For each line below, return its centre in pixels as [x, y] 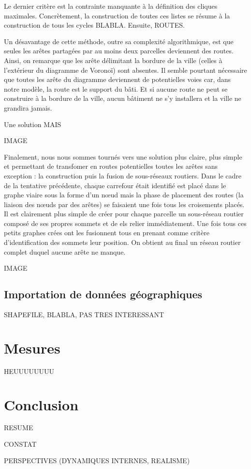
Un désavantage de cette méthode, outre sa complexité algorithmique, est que [119, 41]
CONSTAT [20, 444]
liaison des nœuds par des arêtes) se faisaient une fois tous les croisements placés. [124, 204]
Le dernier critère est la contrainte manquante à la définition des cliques [111, 6]
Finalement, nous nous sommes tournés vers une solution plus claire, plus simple [123, 156]
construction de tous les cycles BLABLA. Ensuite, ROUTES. [94, 25]
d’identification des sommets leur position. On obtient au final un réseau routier [122, 242]
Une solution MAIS [33, 124]
